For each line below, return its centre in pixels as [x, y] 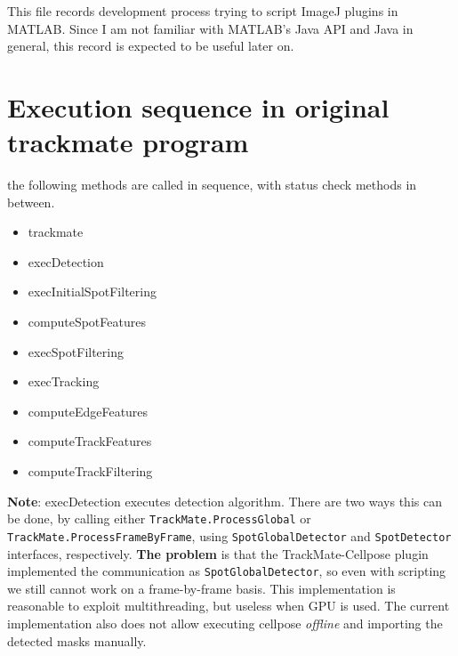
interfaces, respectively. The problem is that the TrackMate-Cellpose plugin [218, 553]
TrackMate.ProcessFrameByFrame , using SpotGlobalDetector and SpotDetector [229, 535]
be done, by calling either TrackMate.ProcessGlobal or [159, 518]
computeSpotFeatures [87, 322]
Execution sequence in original [198, 106]
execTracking [64, 381]
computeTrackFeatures [90, 441]
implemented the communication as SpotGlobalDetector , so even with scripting [227, 571]
